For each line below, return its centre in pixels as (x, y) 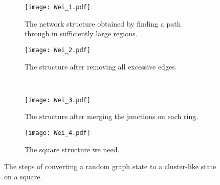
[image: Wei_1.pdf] (58, 7)
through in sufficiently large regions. (81, 33)
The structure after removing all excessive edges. (101, 66)
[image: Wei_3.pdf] (58, 100)
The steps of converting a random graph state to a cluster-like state (110, 166)
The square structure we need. (72, 149)
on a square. (23, 176)
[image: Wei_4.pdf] (58, 133)
